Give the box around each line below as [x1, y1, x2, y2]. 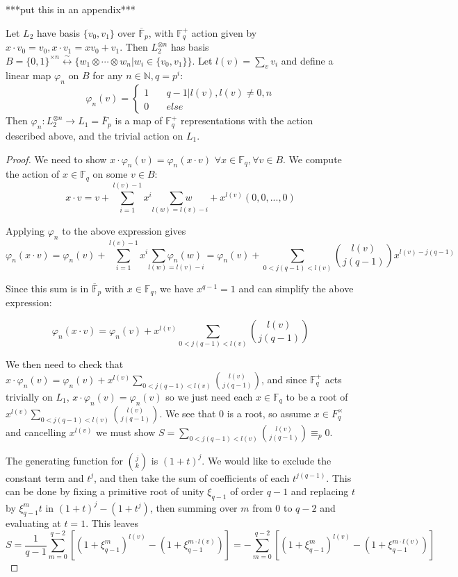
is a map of [115, 113, 163, 128]
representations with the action [180, 113, 313, 128]
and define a [281, 53, 334, 67]
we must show [96, 424, 156, 439]
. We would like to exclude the [202, 453, 332, 467]
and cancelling [6, 424, 67, 439]
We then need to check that [6, 357, 124, 371]
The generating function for [6, 453, 123, 467]
